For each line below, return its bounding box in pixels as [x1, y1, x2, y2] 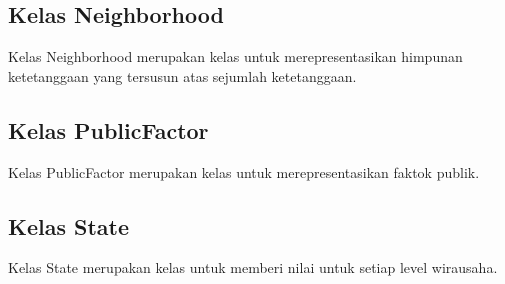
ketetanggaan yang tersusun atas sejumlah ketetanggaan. [8, 65, 357, 86]
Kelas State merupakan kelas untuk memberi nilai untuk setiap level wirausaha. [8, 257, 498, 278]
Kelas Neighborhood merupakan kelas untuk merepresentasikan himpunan [8, 46, 463, 67]
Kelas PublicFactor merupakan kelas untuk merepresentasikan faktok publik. [8, 161, 480, 182]
